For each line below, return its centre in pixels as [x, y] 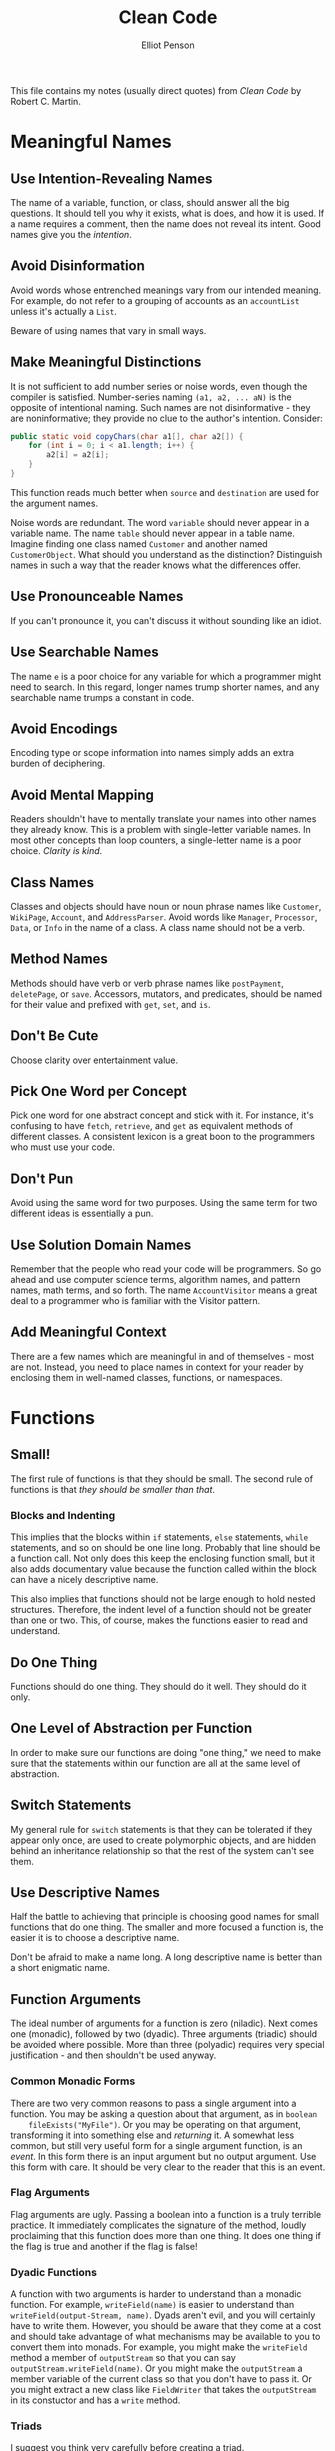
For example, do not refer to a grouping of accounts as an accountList [155, 300]
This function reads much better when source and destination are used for [165, 492]
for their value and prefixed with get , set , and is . [111, 1004]
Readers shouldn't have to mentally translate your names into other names [163, 819]
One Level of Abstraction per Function [131, 1728]
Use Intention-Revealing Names [111, 178]
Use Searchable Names [84, 652]
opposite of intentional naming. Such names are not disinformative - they [160, 407]
